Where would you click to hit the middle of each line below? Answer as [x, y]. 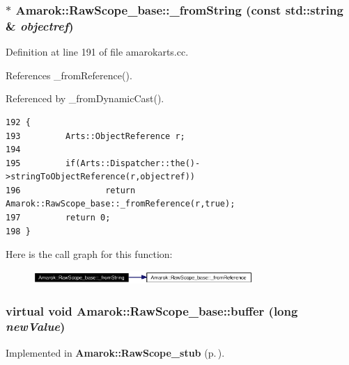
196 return [71, 190]
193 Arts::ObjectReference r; [95, 136]
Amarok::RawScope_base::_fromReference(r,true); [121, 204]
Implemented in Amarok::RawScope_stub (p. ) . [115, 352]
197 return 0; [58, 218]
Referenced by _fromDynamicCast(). [85, 98]
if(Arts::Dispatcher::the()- [133, 163]
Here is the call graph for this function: [89, 254]
